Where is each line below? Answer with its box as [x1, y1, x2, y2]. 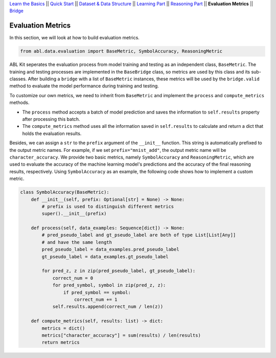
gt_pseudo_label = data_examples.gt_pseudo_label [41, 254, 169, 259]
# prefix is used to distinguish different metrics [41, 204, 174, 209]
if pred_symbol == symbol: [63, 289, 131, 295]
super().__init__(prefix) [41, 211, 107, 217]
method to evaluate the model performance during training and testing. [9, 83, 159, 89]
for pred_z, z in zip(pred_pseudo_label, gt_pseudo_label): [41, 268, 196, 274]
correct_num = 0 [52, 275, 94, 281]
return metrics [41, 340, 80, 345]
